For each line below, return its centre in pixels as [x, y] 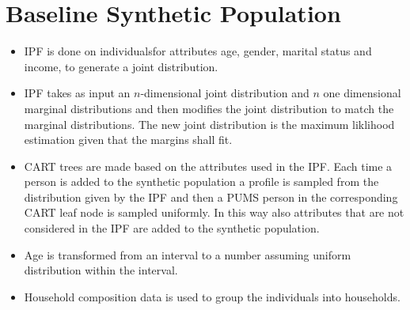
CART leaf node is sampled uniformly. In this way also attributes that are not [214, 212]
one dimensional [362, 93]
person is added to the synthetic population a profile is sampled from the [201, 181]
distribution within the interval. [101, 270]
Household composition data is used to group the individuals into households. [212, 296]
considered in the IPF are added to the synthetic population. [172, 228]
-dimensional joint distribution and [225, 93]
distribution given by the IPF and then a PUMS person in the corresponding [211, 197]
